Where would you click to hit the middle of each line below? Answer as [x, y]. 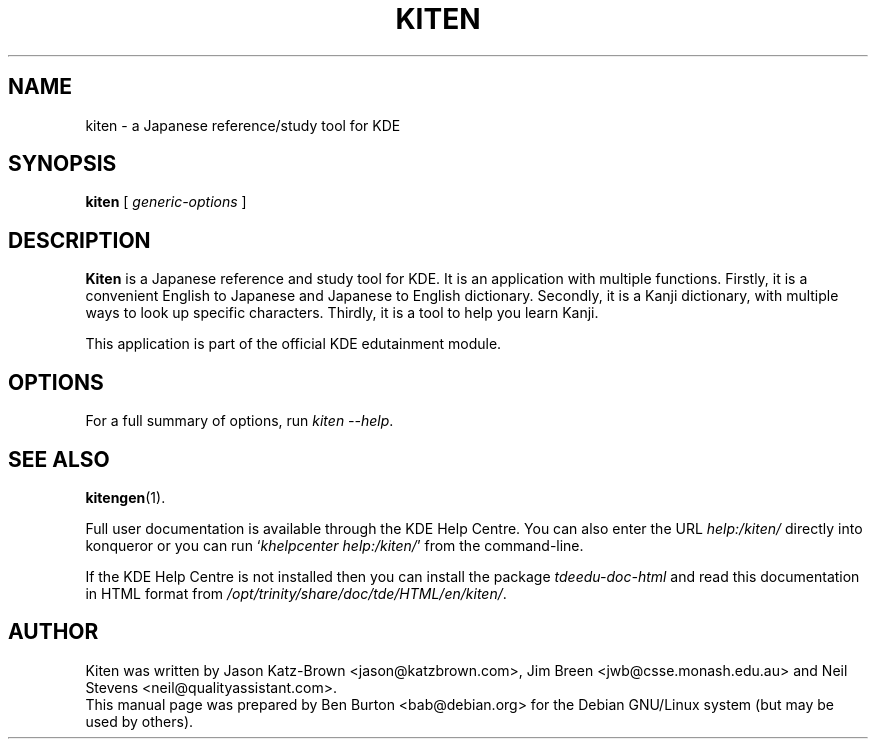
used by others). [139, 721]
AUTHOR [53, 632]
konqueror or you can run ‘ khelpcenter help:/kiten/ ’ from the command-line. [334, 545]
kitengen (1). [125, 497]
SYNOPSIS [62, 164]
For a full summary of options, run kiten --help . [239, 421]
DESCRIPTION [79, 240]
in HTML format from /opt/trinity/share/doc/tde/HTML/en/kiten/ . [296, 593]
